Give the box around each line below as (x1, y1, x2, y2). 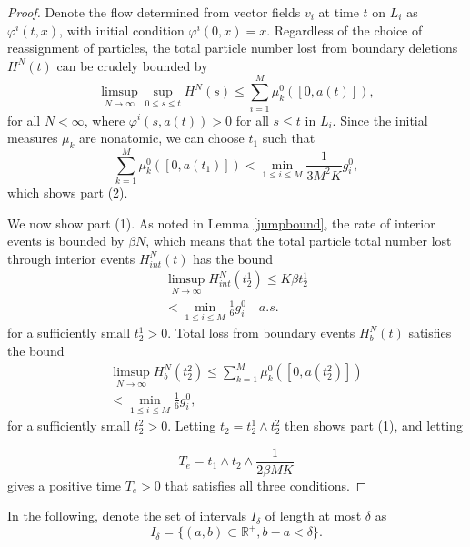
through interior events (7, 248, 135, 268)
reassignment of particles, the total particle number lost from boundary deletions (7, 38, 458, 57)
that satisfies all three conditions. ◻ (165, 475, 367, 494)
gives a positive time (7, 475, 121, 494)
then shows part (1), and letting (285, 416, 463, 435)
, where (84, 110, 125, 129)
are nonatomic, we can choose (79, 128, 245, 147)
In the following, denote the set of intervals (7, 506, 247, 525)
